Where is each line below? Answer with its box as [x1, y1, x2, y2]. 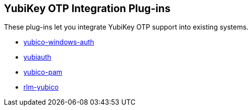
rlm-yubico [23, 83, 59, 92]
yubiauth [23, 53, 52, 62]
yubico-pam [23, 68, 62, 77]
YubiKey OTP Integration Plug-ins [4, 2, 171, 15]
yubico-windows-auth [23, 38, 95, 47]
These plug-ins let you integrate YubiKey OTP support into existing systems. [4, 23, 249, 31]
